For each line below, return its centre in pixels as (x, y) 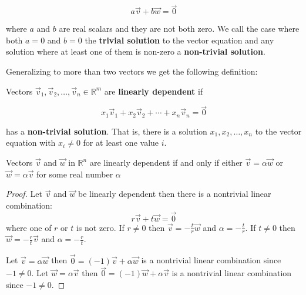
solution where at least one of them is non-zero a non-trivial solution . (136, 51)
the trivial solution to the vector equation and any (179, 40)
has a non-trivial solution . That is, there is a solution (107, 131)
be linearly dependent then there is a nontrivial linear (175, 194)
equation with (31, 143)
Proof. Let (24, 194)
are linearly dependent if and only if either (166, 162)
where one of (29, 227)
